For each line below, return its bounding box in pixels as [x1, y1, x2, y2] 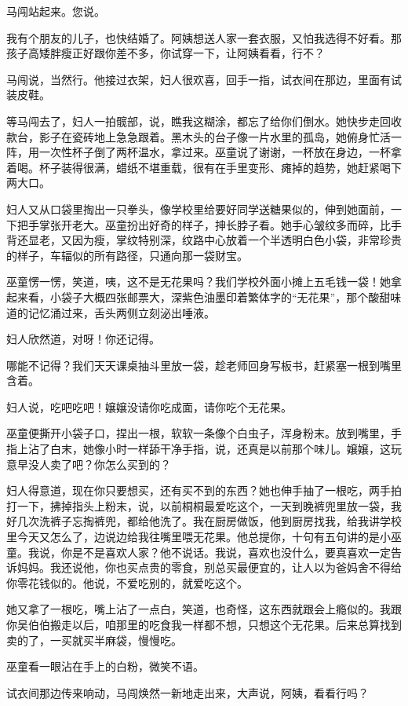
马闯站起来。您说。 [6, 3, 105, 19]
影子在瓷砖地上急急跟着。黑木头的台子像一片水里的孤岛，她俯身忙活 [38, 128, 391, 144]
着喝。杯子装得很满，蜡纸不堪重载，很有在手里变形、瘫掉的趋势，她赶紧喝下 [6, 159, 402, 175]
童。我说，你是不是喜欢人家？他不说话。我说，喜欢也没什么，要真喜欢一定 [6, 543, 391, 560]
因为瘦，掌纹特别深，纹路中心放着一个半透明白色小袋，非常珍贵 [71, 232, 402, 248]
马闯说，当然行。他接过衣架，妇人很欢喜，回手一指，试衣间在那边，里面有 [6, 71, 391, 87]
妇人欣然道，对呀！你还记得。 [6, 331, 160, 347]
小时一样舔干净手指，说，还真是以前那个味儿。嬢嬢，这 [104, 441, 391, 457]
